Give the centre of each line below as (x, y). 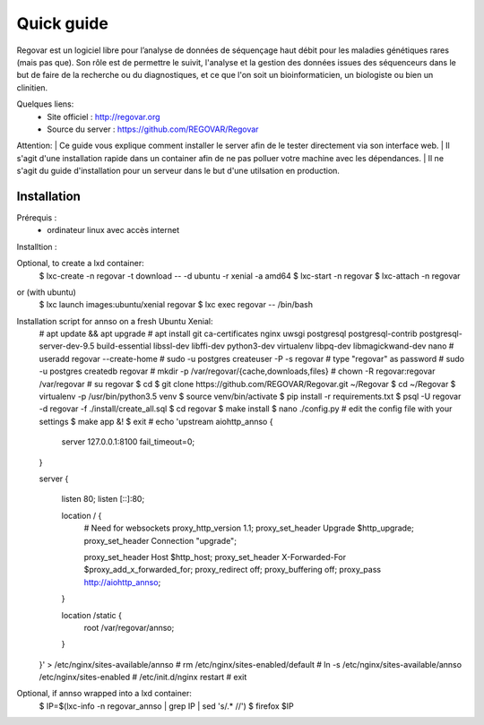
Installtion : (37, 246)
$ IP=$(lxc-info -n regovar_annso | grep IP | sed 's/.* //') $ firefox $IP (167, 706)
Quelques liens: (45, 104)
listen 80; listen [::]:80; (103, 499)
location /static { (92, 615)
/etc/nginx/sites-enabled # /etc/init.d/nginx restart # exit (143, 678)
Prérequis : (37, 217)
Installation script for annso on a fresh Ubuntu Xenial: (115, 321)
